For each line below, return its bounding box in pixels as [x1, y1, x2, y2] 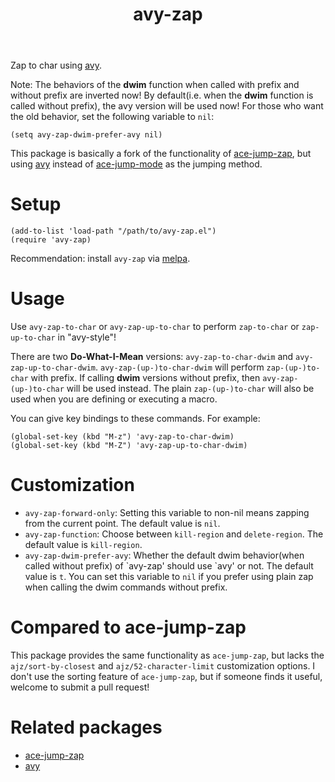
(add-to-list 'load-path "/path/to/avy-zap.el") [10, 226, 217, 237]
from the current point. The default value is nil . [24, 518, 221, 529]
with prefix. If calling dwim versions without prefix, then [30, 372, 261, 384]
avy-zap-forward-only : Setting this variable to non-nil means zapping [24, 507, 310, 518]
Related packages [10, 716, 163, 739]
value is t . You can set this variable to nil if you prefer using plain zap [24, 571, 314, 582]
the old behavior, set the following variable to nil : [10, 111, 215, 123]
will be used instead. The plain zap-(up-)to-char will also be [66, 383, 315, 395]
